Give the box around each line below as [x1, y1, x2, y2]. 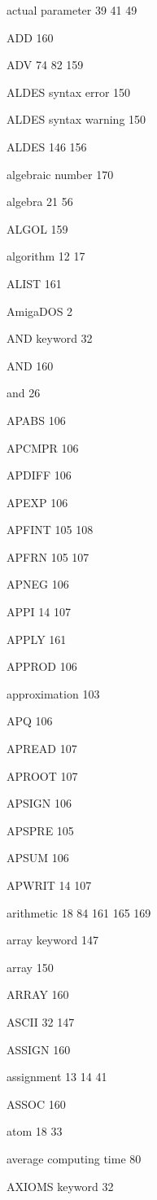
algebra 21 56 [7, 193, 73, 210]
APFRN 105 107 [7, 548, 89, 565]
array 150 [7, 958, 54, 975]
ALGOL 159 [7, 220, 68, 237]
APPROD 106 [7, 658, 77, 675]
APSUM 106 [7, 849, 69, 866]
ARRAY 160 [7, 986, 69, 1003]
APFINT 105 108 [7, 521, 94, 538]
